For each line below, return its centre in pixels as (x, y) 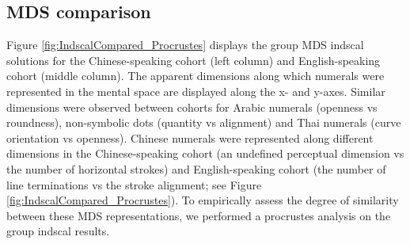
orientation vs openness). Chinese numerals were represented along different (190, 137)
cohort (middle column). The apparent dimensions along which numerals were (196, 76)
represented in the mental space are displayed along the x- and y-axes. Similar (196, 91)
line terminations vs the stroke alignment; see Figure (134, 184)
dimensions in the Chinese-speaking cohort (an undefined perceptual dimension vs (205, 153)
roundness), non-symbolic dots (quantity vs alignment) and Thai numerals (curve (204, 122)
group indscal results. (58, 231)
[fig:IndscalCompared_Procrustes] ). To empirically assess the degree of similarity (203, 200)
